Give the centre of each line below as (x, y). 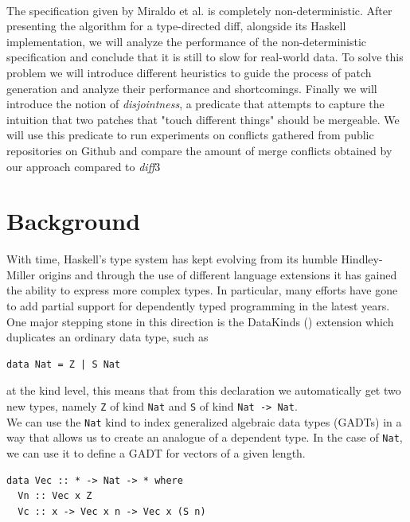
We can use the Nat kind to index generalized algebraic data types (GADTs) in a (204, 421)
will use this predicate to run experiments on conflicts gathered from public (190, 135)
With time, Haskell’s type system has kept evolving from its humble (172, 259)
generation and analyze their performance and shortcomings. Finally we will (192, 88)
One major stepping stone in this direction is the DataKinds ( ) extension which (200, 321)
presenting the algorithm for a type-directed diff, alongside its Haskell (176, 26)
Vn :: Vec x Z (55, 496)
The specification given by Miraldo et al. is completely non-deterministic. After (199, 10)
